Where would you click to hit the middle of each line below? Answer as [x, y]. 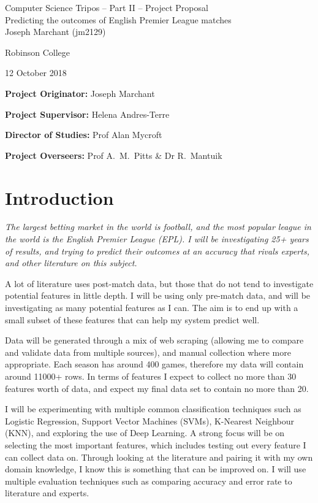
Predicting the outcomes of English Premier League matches [118, 19]
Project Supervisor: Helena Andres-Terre [87, 114]
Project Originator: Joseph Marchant [80, 93]
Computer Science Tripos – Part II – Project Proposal [107, 7]
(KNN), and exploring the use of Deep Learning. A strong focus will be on [145, 433]
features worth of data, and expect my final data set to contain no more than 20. [157, 388]
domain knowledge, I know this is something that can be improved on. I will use [156, 469]
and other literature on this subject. [71, 263]
